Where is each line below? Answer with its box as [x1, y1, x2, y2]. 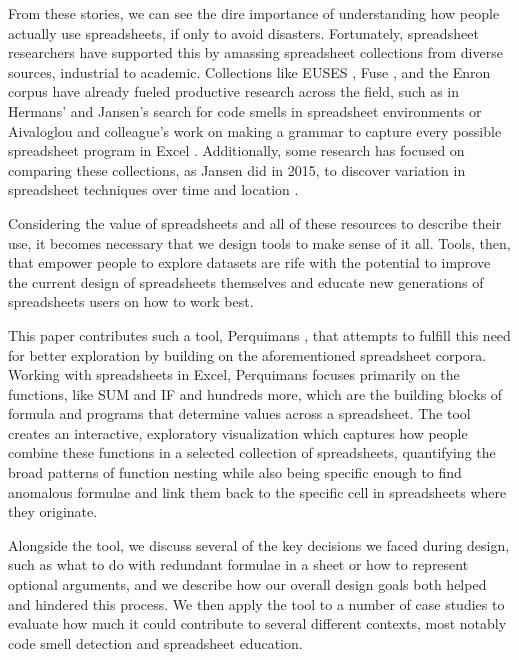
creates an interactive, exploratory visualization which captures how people [8, 422, 468, 443]
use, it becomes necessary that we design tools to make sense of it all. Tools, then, [8, 232, 511, 253]
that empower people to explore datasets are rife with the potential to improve [8, 252, 491, 273]
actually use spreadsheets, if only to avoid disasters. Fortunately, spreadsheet [8, 22, 479, 43]
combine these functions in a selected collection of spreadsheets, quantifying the [8, 442, 496, 463]
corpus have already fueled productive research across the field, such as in [8, 81, 460, 102]
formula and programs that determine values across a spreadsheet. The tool [8, 403, 471, 424]
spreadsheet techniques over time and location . [8, 179, 299, 200]
